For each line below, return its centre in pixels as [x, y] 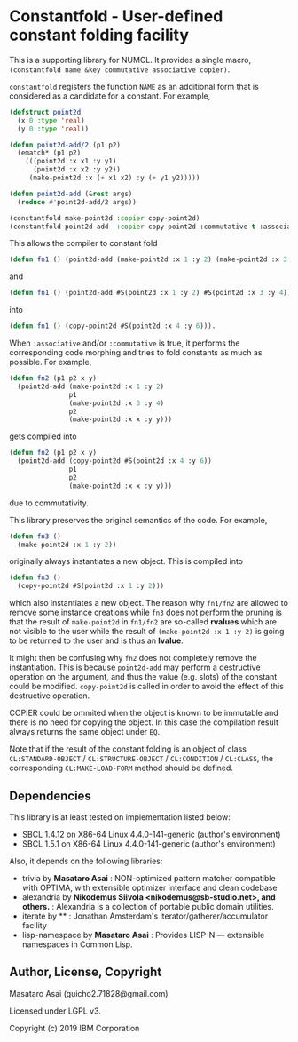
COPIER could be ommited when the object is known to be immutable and [144, 713]
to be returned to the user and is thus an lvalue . [96, 640]
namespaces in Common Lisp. [77, 944]
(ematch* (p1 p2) [49, 153]
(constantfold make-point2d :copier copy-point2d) [105, 218]
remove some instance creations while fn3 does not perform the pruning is [145, 612]
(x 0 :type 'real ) [51, 120]
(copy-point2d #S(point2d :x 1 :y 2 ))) [91, 586]
